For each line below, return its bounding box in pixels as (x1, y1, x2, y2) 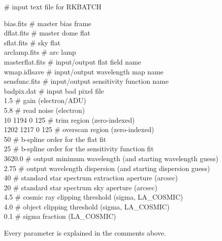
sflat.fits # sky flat (4, 37, 61, 47)
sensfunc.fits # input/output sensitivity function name (4, 76, 169, 86)
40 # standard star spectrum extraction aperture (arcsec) (4, 172, 178, 183)
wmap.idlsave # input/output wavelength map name (4, 66, 164, 76)
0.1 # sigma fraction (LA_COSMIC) (4, 211, 116, 221)
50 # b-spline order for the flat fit (4, 134, 106, 144)
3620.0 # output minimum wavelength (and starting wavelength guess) (4, 153, 219, 163)
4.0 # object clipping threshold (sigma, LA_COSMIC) (4, 201, 170, 211)
